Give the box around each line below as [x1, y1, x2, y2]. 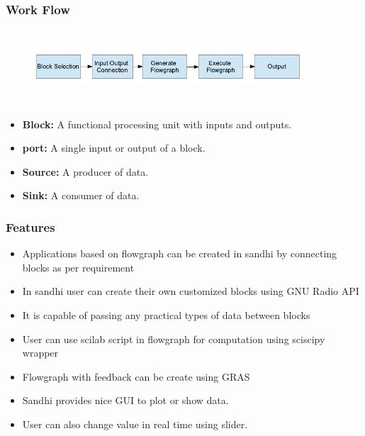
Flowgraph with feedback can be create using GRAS [22, 369, 250, 384]
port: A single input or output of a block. [22, 140, 206, 155]
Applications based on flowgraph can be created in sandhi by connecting [22, 246, 337, 261]
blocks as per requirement [22, 259, 135, 274]
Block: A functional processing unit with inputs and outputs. [22, 116, 292, 131]
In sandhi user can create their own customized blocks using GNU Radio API [22, 284, 359, 298]
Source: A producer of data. [22, 164, 149, 179]
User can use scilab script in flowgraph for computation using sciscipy [22, 331, 325, 346]
